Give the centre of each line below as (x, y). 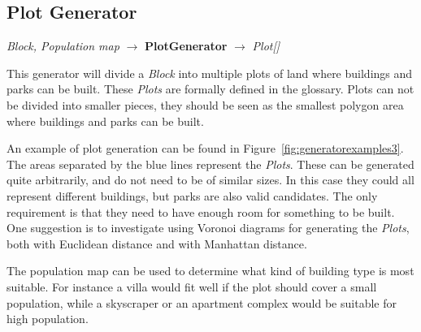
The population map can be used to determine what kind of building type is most (210, 271)
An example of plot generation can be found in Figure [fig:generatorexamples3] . (205, 148)
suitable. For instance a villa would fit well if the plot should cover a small (192, 286)
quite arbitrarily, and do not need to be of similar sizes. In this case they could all (210, 180)
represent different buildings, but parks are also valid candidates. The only (192, 195)
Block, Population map (63, 46)
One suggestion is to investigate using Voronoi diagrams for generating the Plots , (208, 228)
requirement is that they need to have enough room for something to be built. (201, 211)
